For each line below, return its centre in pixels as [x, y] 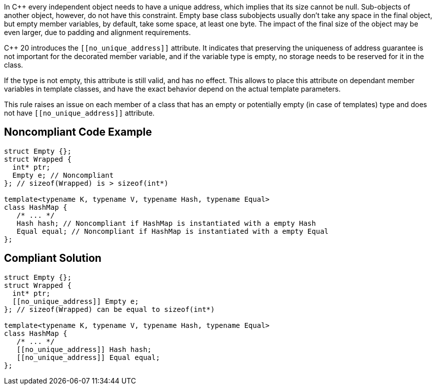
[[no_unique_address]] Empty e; [75, 301]
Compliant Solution [53, 258]
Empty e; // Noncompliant [63, 175]
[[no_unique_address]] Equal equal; [88, 357]
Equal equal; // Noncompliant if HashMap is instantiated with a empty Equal [173, 231]
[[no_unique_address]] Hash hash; [84, 349]
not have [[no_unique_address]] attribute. [79, 113]
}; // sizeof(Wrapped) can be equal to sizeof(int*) [109, 309]
